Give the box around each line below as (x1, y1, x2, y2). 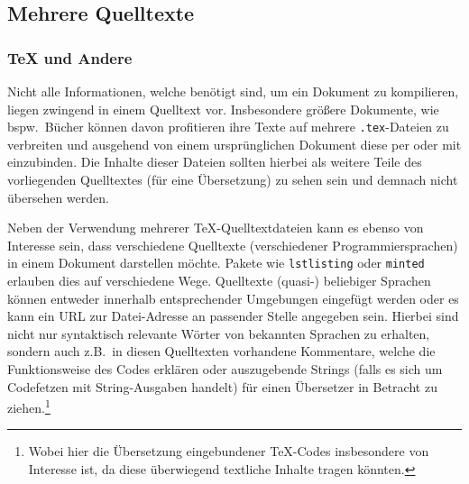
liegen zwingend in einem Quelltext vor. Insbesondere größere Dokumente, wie (7, 99, 439, 118)
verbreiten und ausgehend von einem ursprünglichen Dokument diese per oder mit (7, 134, 462, 153)
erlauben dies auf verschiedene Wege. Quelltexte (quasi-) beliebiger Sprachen (7, 271, 431, 290)
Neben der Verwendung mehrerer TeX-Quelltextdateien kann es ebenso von (7, 218, 424, 237)
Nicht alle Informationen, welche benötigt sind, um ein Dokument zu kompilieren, (7, 82, 459, 100)
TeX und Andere (7, 46, 133, 68)
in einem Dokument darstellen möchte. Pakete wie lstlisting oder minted (7, 253, 425, 272)
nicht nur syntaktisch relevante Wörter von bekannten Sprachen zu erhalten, (7, 324, 430, 342)
